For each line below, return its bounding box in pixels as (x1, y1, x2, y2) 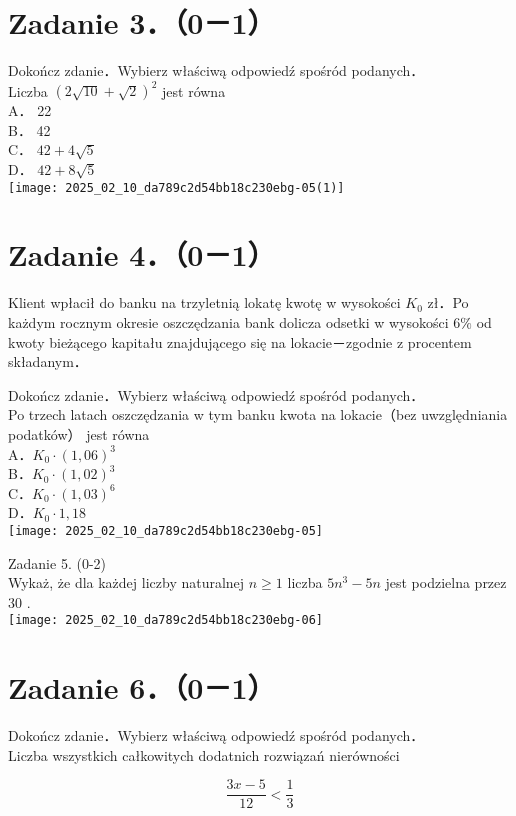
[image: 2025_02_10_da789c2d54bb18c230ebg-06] (8, 613, 323, 628)
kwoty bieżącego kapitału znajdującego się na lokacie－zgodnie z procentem (8, 331, 472, 352)
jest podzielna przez (385, 572, 507, 593)
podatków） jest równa (8, 423, 150, 444)
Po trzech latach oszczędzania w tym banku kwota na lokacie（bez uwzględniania (8, 404, 508, 425)
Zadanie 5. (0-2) (8, 552, 106, 573)
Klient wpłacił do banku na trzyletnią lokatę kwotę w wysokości (8, 292, 401, 313)
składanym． (8, 351, 88, 372)
